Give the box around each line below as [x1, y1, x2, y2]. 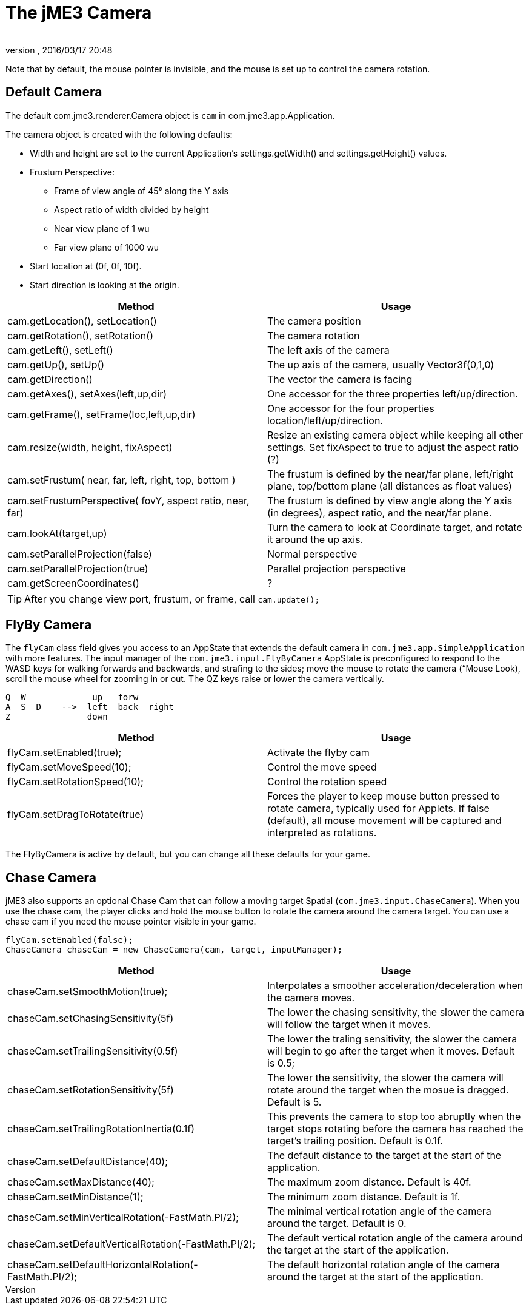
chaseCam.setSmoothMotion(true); [7, 985, 168, 998]
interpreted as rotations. [267, 826, 377, 839]
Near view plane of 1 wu [54, 223, 150, 234]
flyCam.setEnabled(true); [7, 746, 122, 759]
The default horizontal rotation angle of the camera [267, 1258, 500, 1271]
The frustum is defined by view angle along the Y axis [267, 494, 513, 507]
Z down [5, 712, 108, 722]
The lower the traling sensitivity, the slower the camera [267, 1033, 517, 1045]
